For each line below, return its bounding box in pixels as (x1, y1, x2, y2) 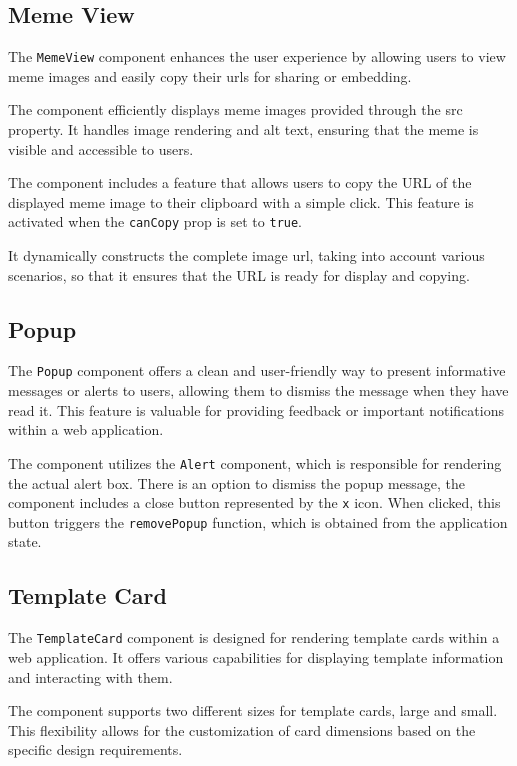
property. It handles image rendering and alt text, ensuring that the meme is (8, 119, 479, 140)
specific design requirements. (8, 739, 183, 760)
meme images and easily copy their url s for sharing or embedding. (8, 65, 412, 86)
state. (8, 531, 42, 552)
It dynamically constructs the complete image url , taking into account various (8, 245, 485, 266)
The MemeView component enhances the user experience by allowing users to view (8, 46, 506, 67)
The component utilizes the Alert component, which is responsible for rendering (8, 452, 502, 473)
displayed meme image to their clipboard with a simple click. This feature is (8, 191, 474, 212)
